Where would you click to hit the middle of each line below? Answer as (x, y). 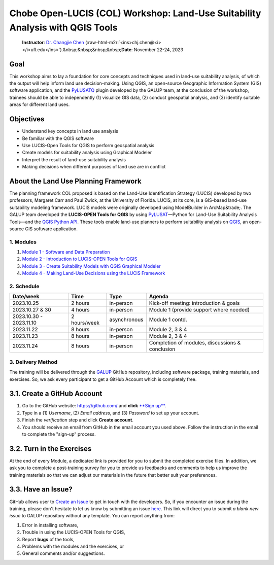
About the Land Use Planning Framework (75, 181)
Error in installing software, (50, 525)
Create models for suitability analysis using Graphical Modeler (87, 153)
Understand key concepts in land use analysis (70, 131)
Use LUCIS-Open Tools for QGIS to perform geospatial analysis (88, 145)
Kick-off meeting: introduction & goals (194, 303)
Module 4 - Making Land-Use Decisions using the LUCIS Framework (94, 273)
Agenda (159, 297)
